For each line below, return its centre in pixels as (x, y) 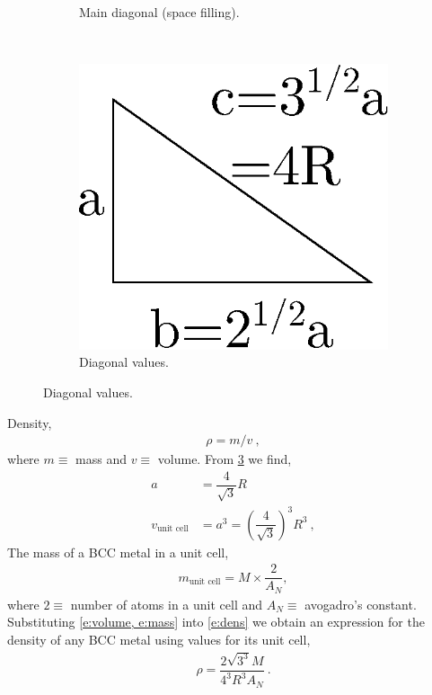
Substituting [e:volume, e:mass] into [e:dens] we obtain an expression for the (216, 622)
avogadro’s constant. (361, 604)
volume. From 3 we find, (225, 459)
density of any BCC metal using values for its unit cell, (159, 640)
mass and (101, 459)
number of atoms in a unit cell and (167, 604)
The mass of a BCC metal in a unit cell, (118, 552)
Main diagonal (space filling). (159, 12)
